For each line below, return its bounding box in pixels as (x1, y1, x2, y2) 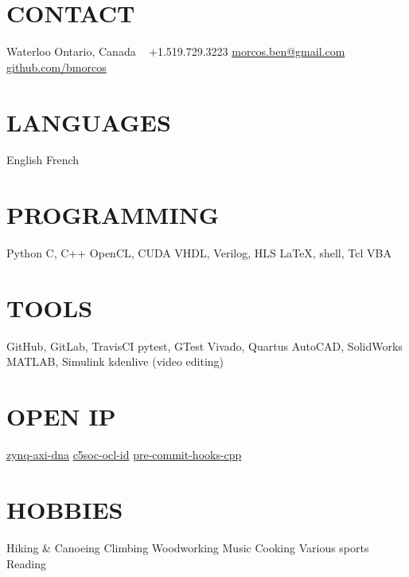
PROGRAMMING (6, 198, 220, 231)
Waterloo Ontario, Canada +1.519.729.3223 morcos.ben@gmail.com (6, 43, 345, 60)
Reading (6, 555, 46, 571)
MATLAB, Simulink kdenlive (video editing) (6, 353, 224, 370)
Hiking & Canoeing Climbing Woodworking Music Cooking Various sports (6, 539, 369, 555)
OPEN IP (6, 400, 116, 433)
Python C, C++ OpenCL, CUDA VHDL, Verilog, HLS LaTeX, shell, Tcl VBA (6, 245, 391, 261)
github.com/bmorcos (6, 58, 107, 75)
